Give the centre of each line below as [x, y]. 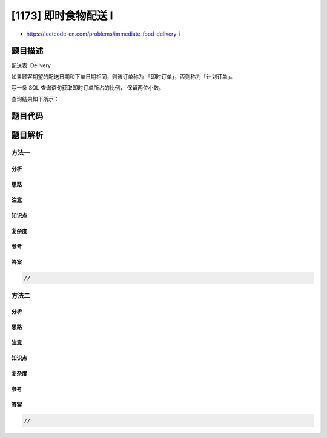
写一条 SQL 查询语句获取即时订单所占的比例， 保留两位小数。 [88, 88]
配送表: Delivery [31, 65]
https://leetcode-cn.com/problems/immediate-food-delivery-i [103, 34]
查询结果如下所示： [35, 99]
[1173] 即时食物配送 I [62, 16]
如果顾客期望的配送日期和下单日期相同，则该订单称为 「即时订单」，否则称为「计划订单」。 [123, 76]
